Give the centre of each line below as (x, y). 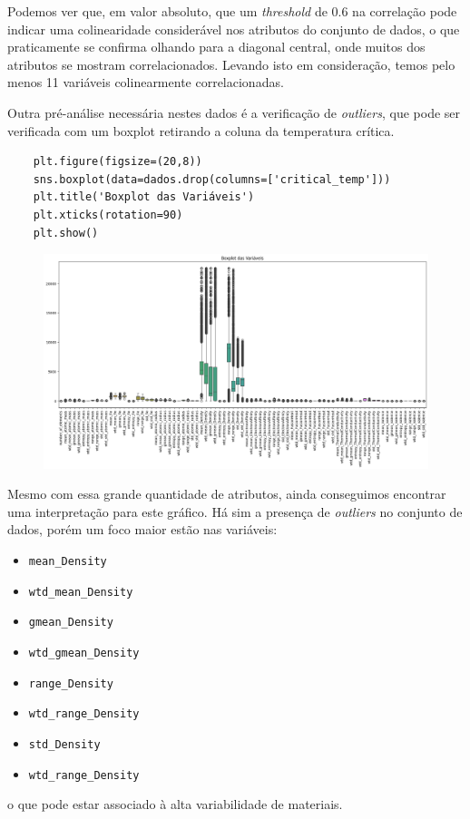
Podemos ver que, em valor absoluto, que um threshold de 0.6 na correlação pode (232, 11)
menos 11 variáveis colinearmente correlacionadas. (146, 82)
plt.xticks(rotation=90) (108, 214)
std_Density (64, 744)
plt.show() (66, 233)
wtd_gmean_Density (84, 653)
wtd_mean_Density (81, 592)
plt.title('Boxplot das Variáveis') (144, 197)
